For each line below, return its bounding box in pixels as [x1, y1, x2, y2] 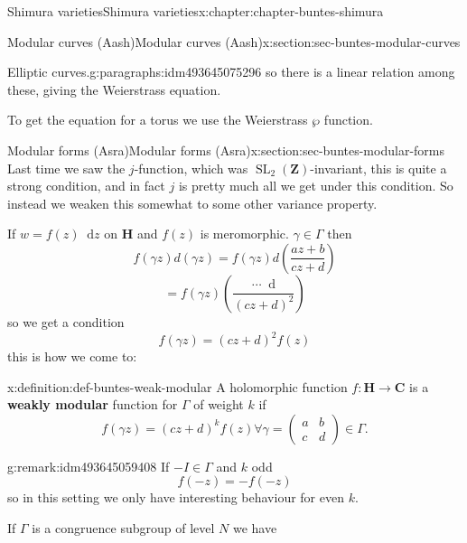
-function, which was [134, 158, 248, 177]
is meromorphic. [200, 224, 289, 243]
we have [232, 519, 277, 537]
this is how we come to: [7, 347, 137, 366]
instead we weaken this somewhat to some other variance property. [7, 193, 378, 212]
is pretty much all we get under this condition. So [178, 176, 453, 195]
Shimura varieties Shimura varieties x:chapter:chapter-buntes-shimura [7, 2, 384, 20]
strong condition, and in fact [7, 176, 165, 195]
